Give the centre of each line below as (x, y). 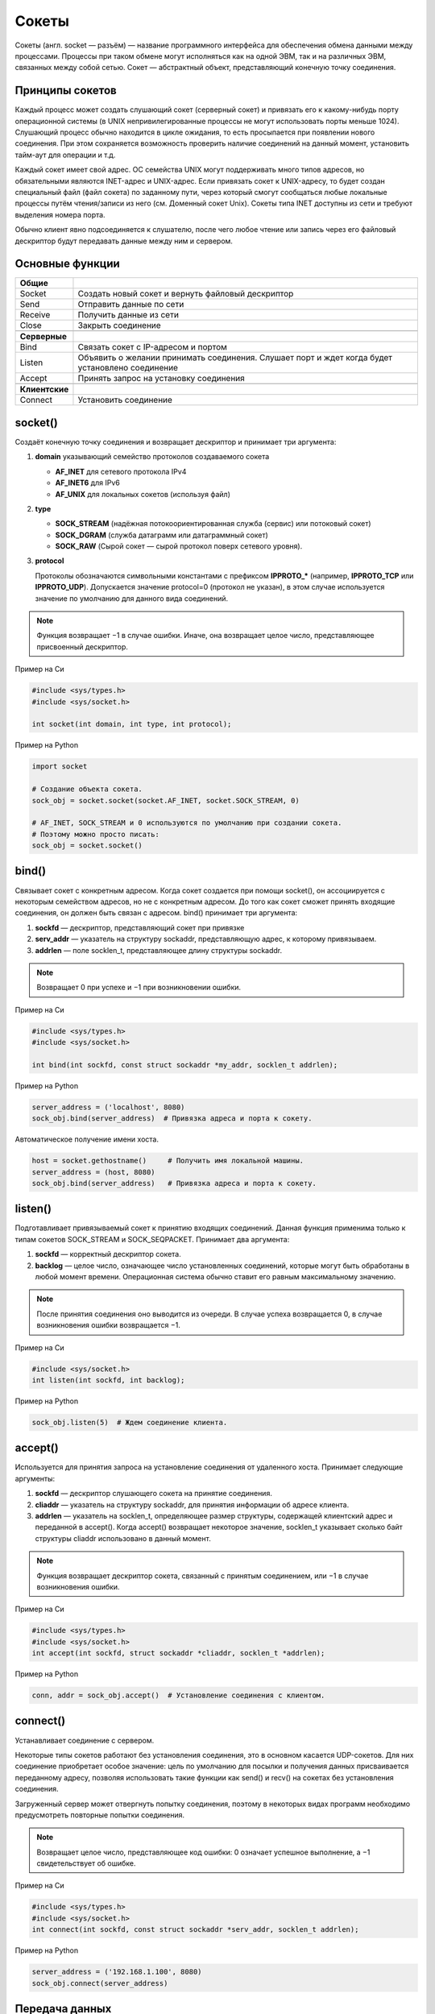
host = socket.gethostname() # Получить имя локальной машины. (168, 1161)
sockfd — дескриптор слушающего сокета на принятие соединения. (154, 1494)
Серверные (43, 337)
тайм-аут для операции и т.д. (65, 155)
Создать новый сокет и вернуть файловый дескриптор (186, 294)
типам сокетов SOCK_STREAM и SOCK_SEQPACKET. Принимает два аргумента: (152, 1239)
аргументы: (35, 1478)
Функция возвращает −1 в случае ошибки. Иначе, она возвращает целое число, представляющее (205, 636)
